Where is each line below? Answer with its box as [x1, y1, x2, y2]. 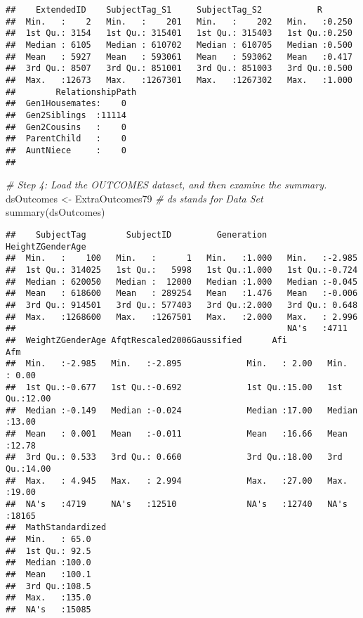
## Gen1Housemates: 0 [6, 98, 126, 109]
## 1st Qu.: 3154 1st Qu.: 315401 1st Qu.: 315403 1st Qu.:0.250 [6, 28, 352, 39]
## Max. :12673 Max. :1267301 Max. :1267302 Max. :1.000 [6, 75, 352, 85]
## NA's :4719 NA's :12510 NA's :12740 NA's [6, 499, 348, 510]
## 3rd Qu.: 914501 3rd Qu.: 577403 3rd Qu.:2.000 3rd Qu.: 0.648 [6, 300, 358, 310]
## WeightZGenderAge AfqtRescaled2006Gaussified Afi [6, 335, 287, 345]
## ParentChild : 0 [6, 134, 126, 144]
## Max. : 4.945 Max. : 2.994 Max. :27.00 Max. [6, 475, 348, 486]
